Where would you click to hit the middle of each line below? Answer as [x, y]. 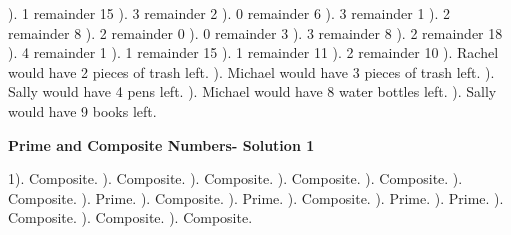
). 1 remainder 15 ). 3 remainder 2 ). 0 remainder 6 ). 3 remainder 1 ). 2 [229, 13]
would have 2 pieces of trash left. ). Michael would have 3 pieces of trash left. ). [251, 71]
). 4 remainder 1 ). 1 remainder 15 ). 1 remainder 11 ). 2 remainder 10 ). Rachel [253, 52]
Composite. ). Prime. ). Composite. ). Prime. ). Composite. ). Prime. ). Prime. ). [256, 197]
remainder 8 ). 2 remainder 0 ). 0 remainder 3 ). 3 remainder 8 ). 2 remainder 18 [255, 32]
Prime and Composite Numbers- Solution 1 [161, 144]
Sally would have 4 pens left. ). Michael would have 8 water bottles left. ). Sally [252, 91]
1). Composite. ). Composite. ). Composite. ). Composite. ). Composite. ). [235, 178]
